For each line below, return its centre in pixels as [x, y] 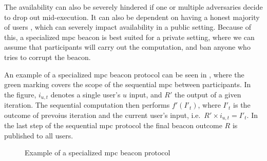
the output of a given [208, 94]
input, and [146, 94]
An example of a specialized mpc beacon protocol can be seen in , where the [124, 74]
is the [242, 105]
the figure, [20, 94]
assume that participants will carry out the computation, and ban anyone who [127, 47]
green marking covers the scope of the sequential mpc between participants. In [128, 84]
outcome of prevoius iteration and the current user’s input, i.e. [102, 115]
